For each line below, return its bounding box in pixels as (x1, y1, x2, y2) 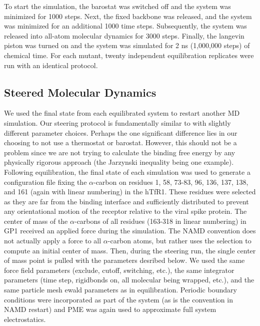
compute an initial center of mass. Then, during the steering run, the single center (4, 245, 256, 255)
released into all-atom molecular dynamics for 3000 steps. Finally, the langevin (4, 30, 244, 41)
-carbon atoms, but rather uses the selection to (107, 235, 251, 246)
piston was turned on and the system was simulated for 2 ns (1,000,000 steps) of (4, 40, 250, 51)
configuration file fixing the (4, 176, 87, 187)
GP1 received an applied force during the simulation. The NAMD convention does (4, 225, 256, 236)
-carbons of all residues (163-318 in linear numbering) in (74, 215, 246, 226)
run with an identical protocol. (4, 60, 98, 70)
